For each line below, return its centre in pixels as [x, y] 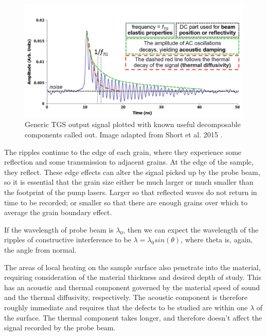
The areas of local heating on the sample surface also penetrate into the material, [132, 267]
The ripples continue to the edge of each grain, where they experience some [123, 152]
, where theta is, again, [217, 240]
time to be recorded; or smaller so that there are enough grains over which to [126, 202]
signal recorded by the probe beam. [60, 328]
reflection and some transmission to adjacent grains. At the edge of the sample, [129, 162]
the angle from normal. [40, 249]
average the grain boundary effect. [58, 212]
